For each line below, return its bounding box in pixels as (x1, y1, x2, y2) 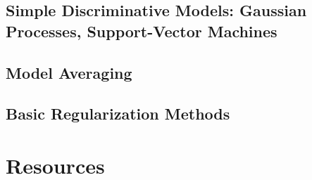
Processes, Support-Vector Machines (6, 20, 277, 41)
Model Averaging (6, 61, 132, 83)
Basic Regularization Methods (6, 103, 230, 124)
